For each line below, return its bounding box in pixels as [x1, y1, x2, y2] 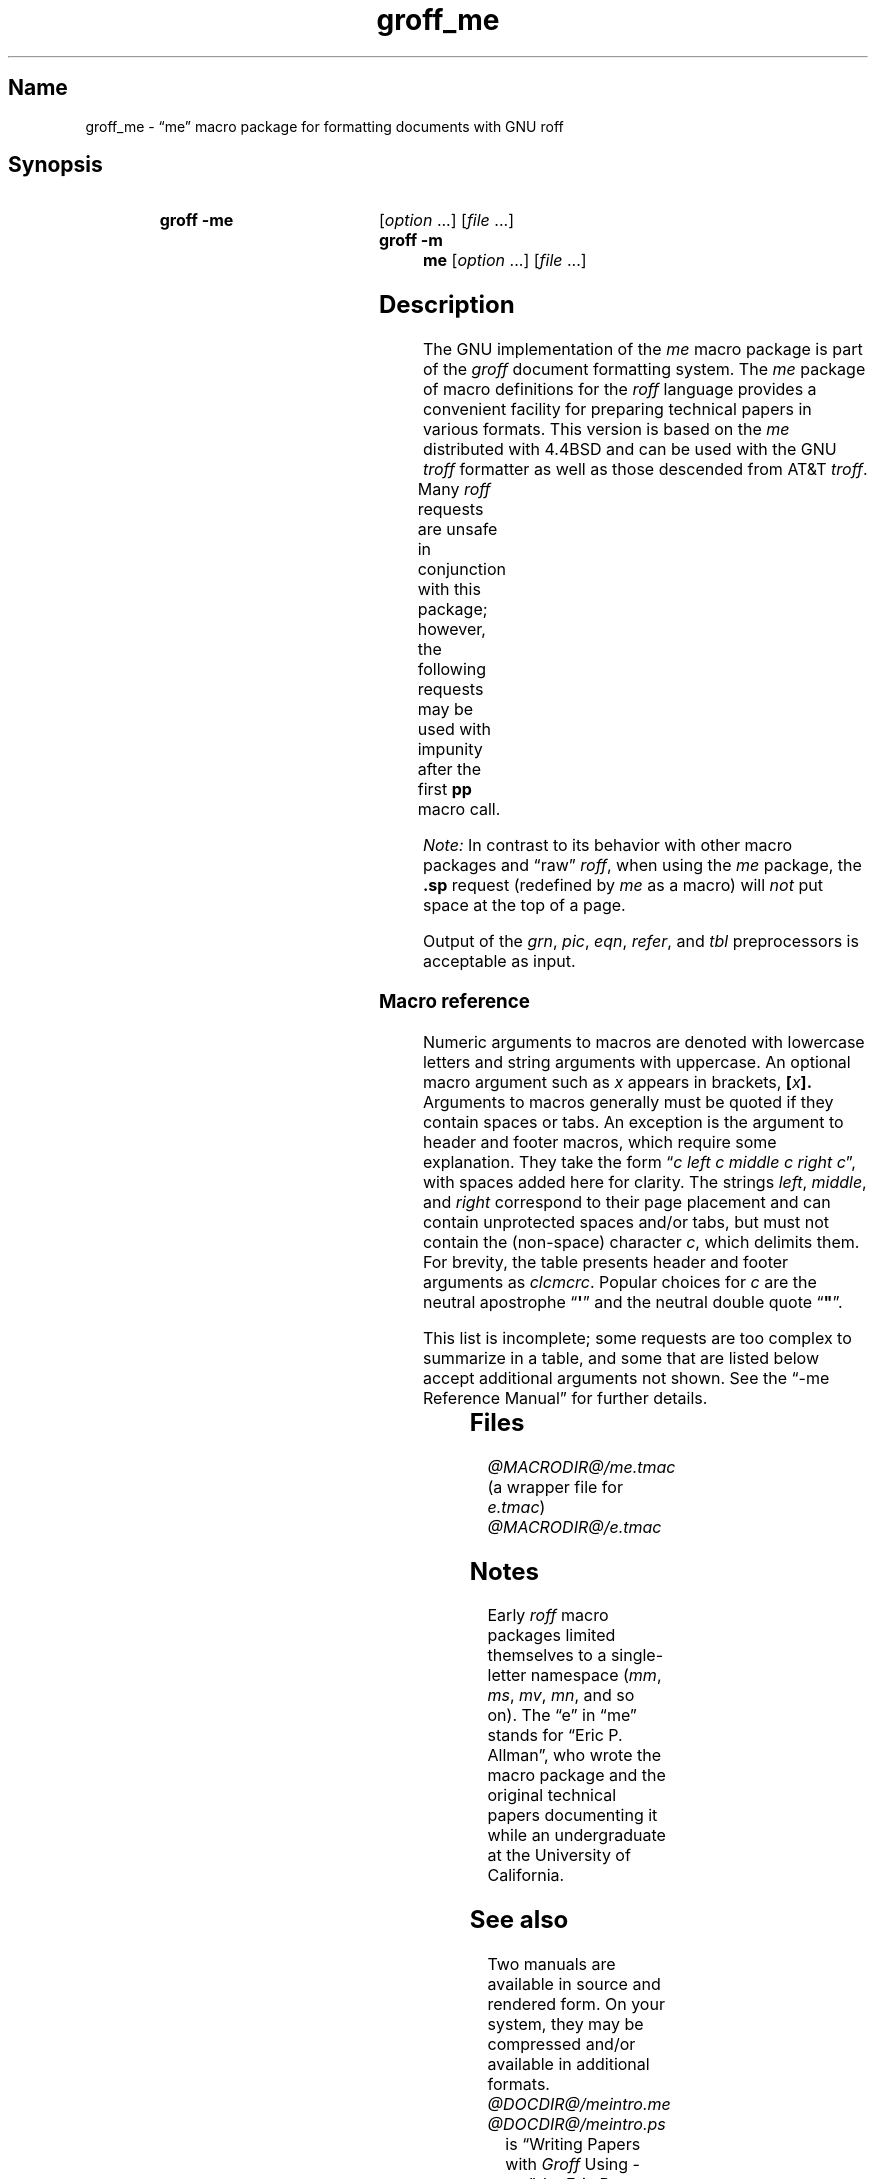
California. [487, 1865, 565, 1886]
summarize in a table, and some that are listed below [422, 1347, 819, 1368]
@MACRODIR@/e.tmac [487, 1516, 662, 1537]
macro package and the [487, 1765, 666, 1786]
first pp [417, 779, 472, 800]
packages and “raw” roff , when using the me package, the [422, 855, 862, 876]
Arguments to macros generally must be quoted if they [422, 1091, 834, 1112]
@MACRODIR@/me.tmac [487, 1456, 676, 1477]
